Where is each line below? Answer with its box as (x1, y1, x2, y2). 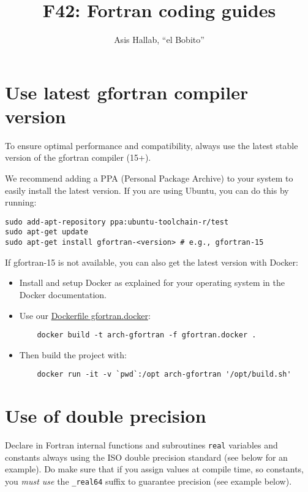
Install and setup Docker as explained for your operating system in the (19, 276, 285, 289)
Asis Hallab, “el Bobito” (114, 33, 205, 46)
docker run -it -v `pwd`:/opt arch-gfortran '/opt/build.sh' (37, 370, 291, 379)
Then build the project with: (19, 348, 127, 361)
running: (5, 196, 37, 209)
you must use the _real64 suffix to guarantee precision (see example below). (5, 475, 292, 488)
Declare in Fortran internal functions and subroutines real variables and (5, 439, 278, 452)
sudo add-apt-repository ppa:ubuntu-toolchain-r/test (5, 217, 229, 226)
